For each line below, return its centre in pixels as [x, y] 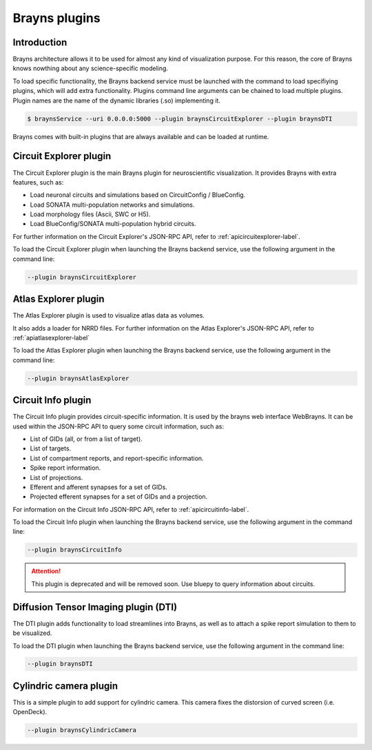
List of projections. [56, 477]
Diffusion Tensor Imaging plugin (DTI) [95, 607]
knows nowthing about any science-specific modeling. [91, 68]
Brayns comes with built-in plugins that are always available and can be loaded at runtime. [141, 136]
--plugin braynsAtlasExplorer [78, 378]
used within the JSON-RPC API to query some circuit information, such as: [118, 426]
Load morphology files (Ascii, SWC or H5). [90, 214]
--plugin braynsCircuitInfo [74, 550]
